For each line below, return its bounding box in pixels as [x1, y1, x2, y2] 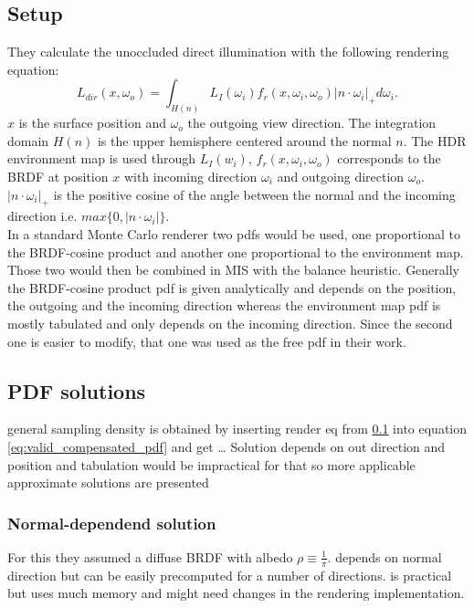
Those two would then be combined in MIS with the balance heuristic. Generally [7, 260, 459, 279]
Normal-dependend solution [7, 511, 216, 534]
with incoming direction [123, 167, 258, 186]
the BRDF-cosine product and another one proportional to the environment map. [7, 242, 464, 261]
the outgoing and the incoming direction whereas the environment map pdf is [7, 296, 441, 315]
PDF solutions [7, 376, 146, 404]
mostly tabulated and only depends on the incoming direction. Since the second [7, 313, 453, 332]
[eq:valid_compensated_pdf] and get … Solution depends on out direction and [7, 436, 446, 456]
